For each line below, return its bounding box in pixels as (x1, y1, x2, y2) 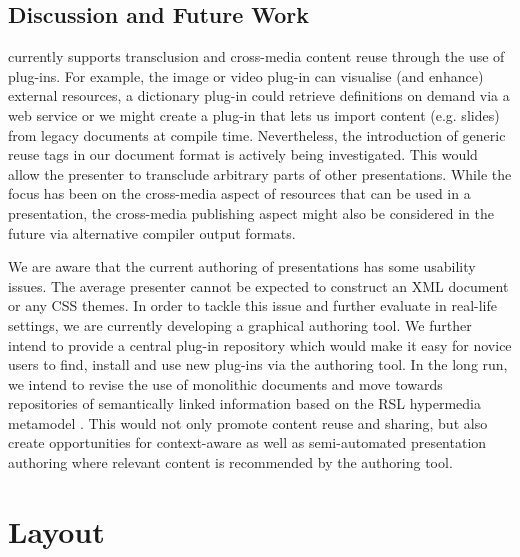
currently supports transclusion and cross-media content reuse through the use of (8, 46, 505, 67)
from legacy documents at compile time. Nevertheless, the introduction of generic (8, 124, 506, 145)
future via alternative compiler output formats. (8, 222, 296, 243)
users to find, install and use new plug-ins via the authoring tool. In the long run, (8, 354, 508, 375)
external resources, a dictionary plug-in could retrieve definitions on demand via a (8, 85, 510, 106)
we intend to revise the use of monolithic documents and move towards (8, 373, 443, 394)
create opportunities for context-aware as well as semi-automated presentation (8, 432, 487, 453)
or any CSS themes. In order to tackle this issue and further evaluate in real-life (8, 295, 497, 316)
